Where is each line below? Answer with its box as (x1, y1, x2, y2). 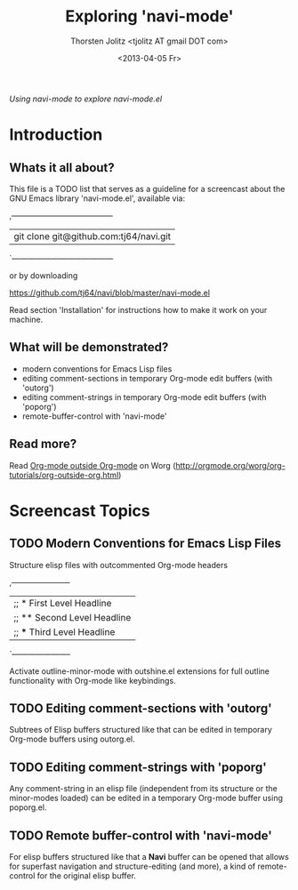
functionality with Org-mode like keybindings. (9, 675, 176, 686)
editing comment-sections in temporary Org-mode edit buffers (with (21, 373, 273, 383)
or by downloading (9, 269, 78, 281)
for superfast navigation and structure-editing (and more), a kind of (9, 861, 256, 871)
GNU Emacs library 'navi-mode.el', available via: (9, 193, 185, 204)
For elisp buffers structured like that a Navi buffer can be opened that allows (9, 852, 289, 862)
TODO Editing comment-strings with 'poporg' (9, 759, 267, 774)
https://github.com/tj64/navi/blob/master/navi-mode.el (9, 287, 211, 298)
